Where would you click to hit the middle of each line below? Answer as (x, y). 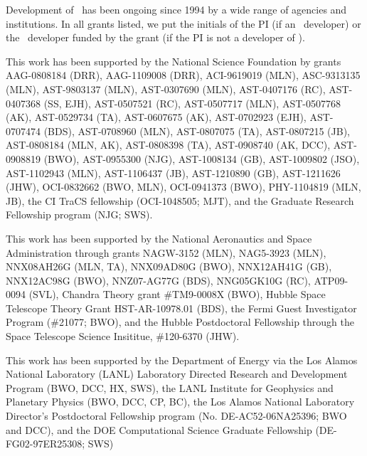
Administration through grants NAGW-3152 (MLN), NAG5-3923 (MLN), (166, 252)
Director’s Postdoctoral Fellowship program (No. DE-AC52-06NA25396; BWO (176, 416)
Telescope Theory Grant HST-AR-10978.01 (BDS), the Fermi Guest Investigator (181, 308)
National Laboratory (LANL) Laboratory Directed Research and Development (177, 374)
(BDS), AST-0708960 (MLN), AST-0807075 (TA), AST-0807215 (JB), (197, 131)
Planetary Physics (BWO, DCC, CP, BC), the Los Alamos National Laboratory (180, 402)
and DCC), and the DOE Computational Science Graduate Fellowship (159, 429)
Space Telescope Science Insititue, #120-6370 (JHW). (123, 336)
